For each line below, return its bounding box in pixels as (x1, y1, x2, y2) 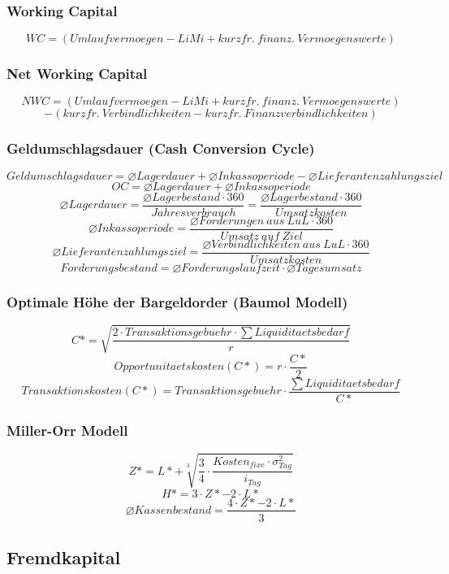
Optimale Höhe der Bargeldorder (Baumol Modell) (6, 291, 348, 311)
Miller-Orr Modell (6, 420, 128, 440)
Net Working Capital (6, 63, 148, 84)
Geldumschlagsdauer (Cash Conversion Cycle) (6, 138, 315, 159)
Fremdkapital (6, 544, 121, 569)
